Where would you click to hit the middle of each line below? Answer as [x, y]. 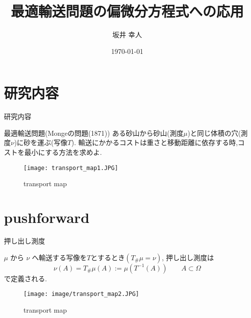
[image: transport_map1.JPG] [71, 168]
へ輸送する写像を [59, 257]
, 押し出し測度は [188, 257]
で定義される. [25, 278]
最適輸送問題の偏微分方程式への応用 [127, 11]
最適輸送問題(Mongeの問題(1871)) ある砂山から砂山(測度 [94, 133]
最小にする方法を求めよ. [63, 152]
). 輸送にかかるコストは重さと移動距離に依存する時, [155, 142]
